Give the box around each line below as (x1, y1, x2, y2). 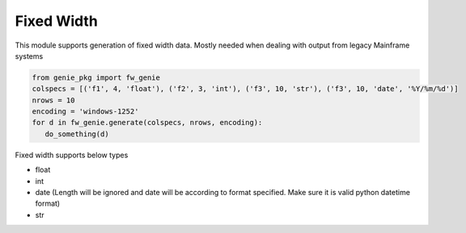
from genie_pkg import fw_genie (32, 73, 161, 82)
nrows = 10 (32, 95, 75, 105)
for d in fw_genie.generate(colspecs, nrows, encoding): (32, 118, 263, 127)
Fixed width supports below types (15, 150, 129, 160)
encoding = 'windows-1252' (32, 107, 139, 116)
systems (15, 51, 44, 60)
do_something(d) (44, 129, 109, 139)
